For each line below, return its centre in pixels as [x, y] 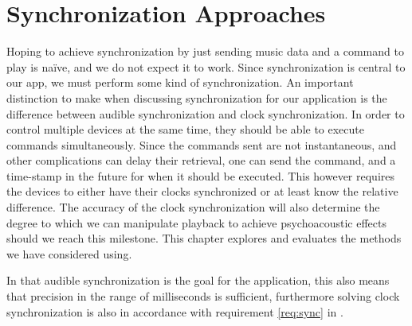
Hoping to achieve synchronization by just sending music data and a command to [205, 51]
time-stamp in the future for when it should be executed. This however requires [200, 175]
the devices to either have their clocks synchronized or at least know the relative [202, 191]
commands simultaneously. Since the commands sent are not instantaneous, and [202, 144]
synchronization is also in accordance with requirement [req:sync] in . [175, 311]
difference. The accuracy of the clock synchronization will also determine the [193, 207]
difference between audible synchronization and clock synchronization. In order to [206, 113]
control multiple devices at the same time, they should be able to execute [185, 129]
